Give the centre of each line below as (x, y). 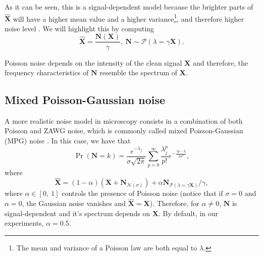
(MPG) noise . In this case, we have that (68, 141)
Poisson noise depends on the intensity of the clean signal (93, 62)
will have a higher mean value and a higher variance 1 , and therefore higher (128, 18)
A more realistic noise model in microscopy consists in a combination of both (124, 120)
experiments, (24, 223)
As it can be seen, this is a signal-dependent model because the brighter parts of (129, 7)
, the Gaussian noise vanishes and (74, 203)
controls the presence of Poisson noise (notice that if (142, 193)
